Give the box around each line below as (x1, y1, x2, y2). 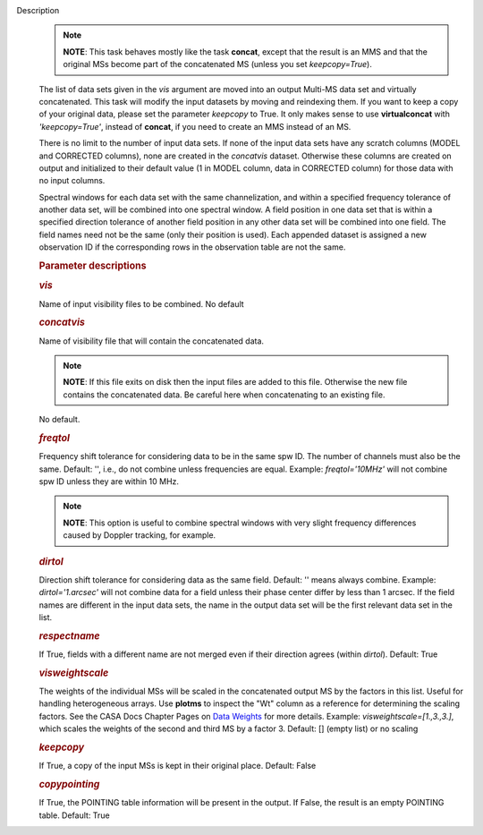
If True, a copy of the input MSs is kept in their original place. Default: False (38, 761, 317, 771)
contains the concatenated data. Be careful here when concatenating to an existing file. (63, 389, 386, 400)
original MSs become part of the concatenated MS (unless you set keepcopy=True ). (63, 59, 373, 70)
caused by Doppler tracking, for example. (63, 530, 216, 541)
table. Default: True (38, 810, 111, 821)
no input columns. (38, 175, 106, 186)
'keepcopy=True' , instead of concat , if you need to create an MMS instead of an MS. (38, 121, 352, 132)
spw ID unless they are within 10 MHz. (38, 476, 179, 487)
